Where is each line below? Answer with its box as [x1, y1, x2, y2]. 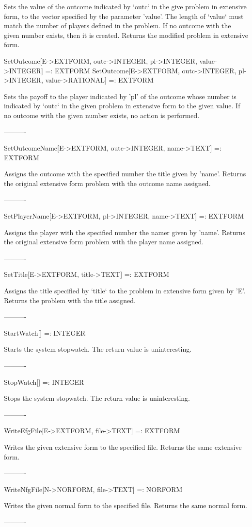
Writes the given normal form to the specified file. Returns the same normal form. [4, 500, 247, 510]
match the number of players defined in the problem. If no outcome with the [4, 20, 231, 31]
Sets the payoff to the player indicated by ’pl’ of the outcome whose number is [4, 91, 236, 101]
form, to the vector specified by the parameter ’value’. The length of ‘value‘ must [4, 11, 244, 21]
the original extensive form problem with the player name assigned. [4, 237, 204, 247]
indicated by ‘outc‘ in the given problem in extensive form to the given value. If [4, 101, 240, 111]
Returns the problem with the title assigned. [4, 295, 136, 305]
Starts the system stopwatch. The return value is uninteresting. [4, 344, 192, 354]
